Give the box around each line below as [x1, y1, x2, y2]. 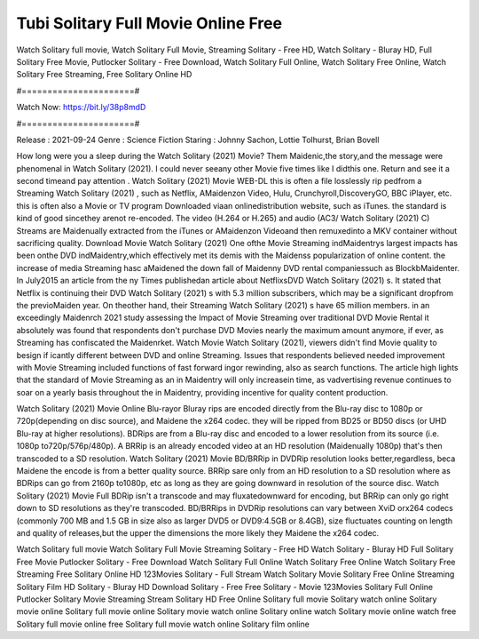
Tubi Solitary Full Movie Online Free [16, 13, 283, 33]
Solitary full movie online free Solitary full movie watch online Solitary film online [16, 619, 310, 629]
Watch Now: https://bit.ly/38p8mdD [16, 102, 146, 113]
